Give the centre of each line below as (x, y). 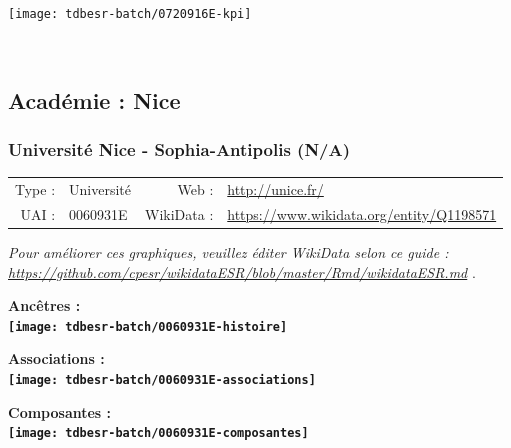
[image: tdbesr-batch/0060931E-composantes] (158, 433)
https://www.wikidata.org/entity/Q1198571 (362, 213)
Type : (35, 189)
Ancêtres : (44, 305)
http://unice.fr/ (275, 189)
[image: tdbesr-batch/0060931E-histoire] (148, 326)
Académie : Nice (94, 99)
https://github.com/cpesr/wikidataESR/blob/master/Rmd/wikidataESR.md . (242, 271)
